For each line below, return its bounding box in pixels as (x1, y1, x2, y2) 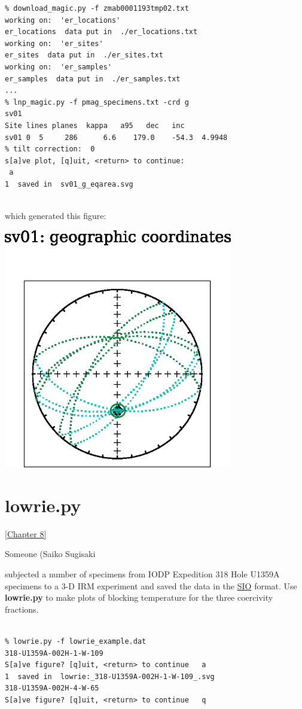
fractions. (5, 603, 39, 615)
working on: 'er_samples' (5, 62, 112, 71)
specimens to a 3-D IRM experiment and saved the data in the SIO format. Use (5, 579, 297, 592)
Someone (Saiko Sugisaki (5, 547, 96, 560)
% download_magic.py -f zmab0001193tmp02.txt (5, 4, 189, 13)
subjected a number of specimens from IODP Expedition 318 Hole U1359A (5, 567, 280, 580)
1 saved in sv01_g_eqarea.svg (5, 179, 133, 188)
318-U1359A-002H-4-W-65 (5, 684, 99, 693)
